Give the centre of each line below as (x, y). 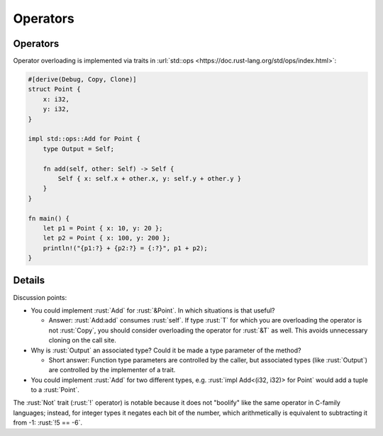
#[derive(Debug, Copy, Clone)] (83, 79)
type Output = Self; (79, 149)
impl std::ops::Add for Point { (84, 139)
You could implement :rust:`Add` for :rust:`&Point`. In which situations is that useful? (153, 310)
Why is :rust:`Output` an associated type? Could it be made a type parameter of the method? (166, 350)
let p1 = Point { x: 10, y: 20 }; (103, 228)
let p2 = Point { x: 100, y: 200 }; (106, 238)
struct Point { (54, 89)
